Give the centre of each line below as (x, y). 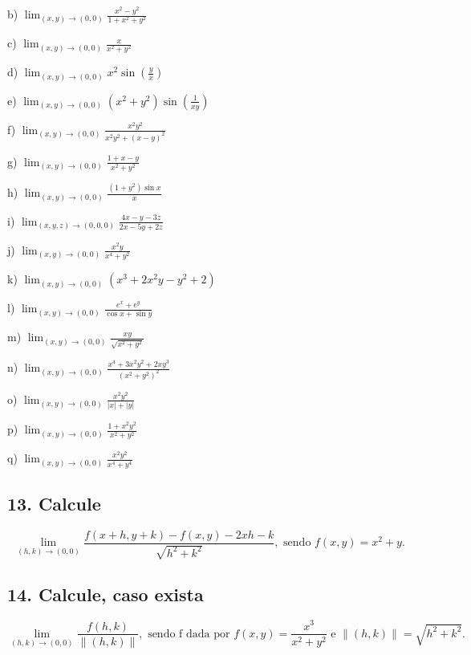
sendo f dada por (189, 634)
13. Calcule (54, 503)
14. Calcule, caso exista (106, 594)
